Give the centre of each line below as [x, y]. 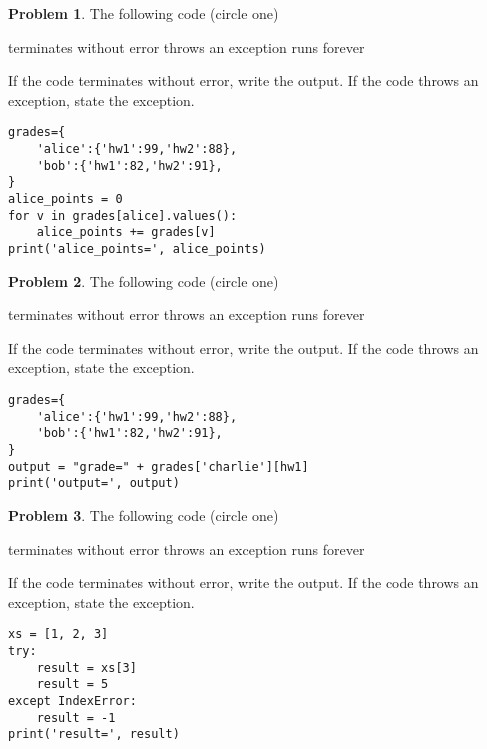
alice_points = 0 [65, 199]
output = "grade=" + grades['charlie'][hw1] [158, 466]
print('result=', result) [94, 734]
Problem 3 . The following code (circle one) [143, 514]
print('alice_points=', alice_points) [137, 248]
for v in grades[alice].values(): [123, 215]
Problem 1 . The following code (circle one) [143, 13]
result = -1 [76, 717]
